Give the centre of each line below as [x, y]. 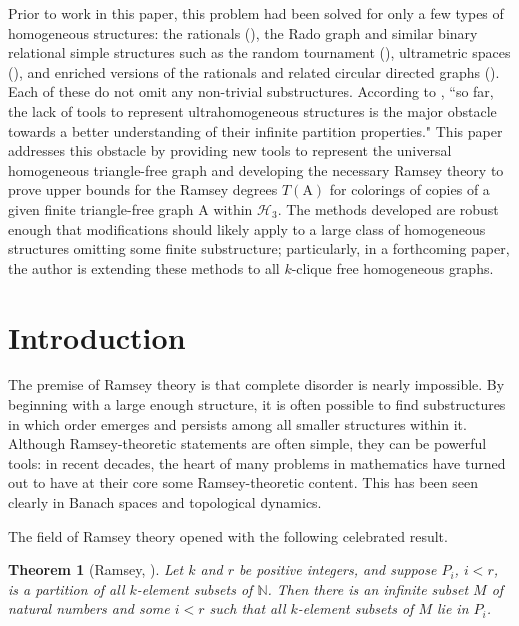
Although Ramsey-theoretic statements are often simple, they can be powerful [247, 443]
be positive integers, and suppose [338, 569]
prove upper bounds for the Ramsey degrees [143, 189]
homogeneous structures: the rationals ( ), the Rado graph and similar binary [243, 32]
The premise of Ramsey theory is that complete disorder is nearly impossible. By [256, 384]
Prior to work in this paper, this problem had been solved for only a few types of [256, 13]
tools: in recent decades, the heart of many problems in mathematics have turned [257, 462]
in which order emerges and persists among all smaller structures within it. [237, 423]
